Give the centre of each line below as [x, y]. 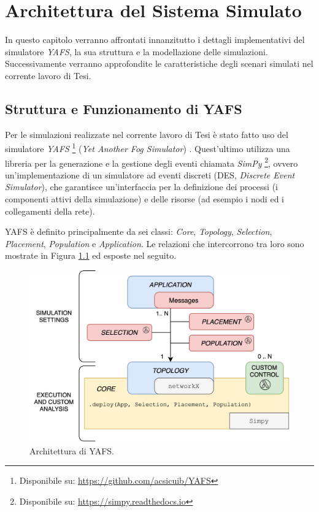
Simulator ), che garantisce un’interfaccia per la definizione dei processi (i [141, 187]
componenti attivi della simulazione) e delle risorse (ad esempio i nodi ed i [144, 198]
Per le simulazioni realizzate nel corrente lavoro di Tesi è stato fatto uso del [147, 134]
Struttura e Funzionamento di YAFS [124, 108]
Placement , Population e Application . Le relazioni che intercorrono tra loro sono [155, 243]
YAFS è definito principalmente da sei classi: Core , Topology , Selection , [139, 231]
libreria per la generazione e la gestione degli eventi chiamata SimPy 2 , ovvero [152, 162]
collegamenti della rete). [50, 211]
